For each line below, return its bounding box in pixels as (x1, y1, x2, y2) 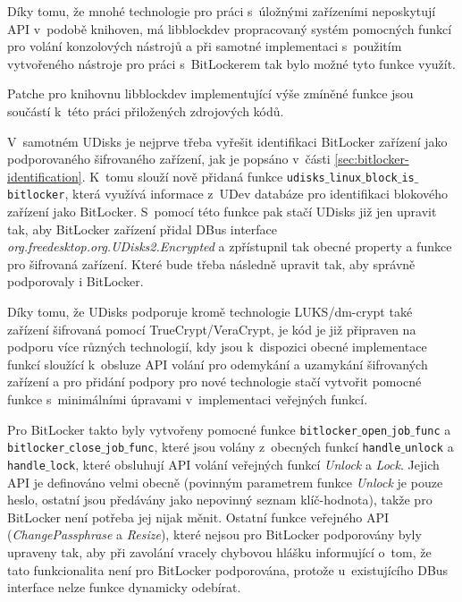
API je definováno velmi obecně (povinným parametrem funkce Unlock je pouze (7, 472, 443, 491)
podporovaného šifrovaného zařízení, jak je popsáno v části (7, 149, 331, 168)
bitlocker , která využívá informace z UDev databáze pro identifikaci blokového (7, 184, 448, 203)
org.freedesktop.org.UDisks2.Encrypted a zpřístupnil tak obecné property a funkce (7, 237, 452, 256)
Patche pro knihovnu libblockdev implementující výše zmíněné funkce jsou (7, 84, 414, 103)
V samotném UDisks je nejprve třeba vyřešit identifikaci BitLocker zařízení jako (7, 131, 448, 150)
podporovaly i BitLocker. (7, 272, 144, 291)
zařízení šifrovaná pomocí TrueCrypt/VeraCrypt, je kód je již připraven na (7, 319, 416, 338)
